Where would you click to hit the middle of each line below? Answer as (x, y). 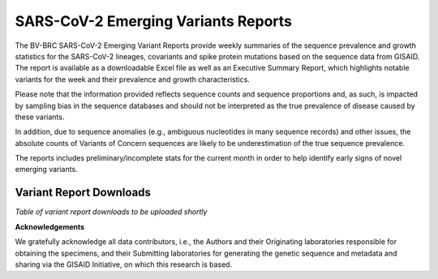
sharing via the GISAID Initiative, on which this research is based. (124, 264)
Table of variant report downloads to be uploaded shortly (111, 212)
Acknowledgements (50, 226)
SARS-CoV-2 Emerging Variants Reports (153, 21)
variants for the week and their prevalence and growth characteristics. (133, 79)
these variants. (40, 117)
